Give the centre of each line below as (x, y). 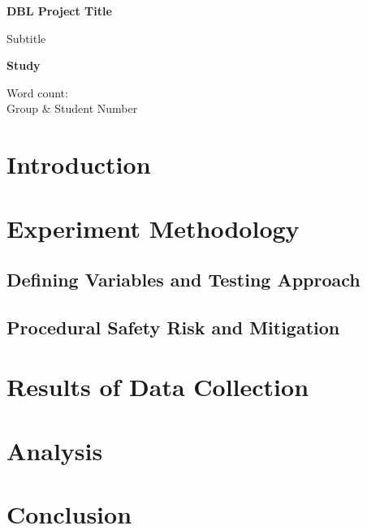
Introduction (79, 164)
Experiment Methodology (153, 228)
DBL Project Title (59, 11)
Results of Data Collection (158, 387)
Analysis (55, 450)
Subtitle (26, 38)
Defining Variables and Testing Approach (183, 280)
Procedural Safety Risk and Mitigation (173, 327)
